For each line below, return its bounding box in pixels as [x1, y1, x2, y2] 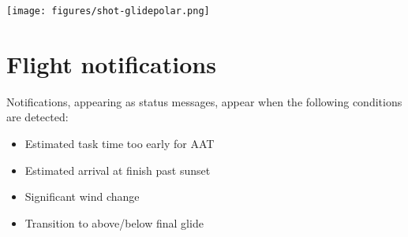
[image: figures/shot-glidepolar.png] [6, 6, 210, 17]
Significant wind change [24, 188, 140, 205]
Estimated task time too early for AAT [24, 135, 215, 151]
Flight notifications [6, 47, 216, 80]
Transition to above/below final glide [24, 214, 204, 231]
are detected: [6, 109, 69, 125]
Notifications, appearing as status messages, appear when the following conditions [6, 93, 402, 109]
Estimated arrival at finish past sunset [24, 161, 211, 178]
